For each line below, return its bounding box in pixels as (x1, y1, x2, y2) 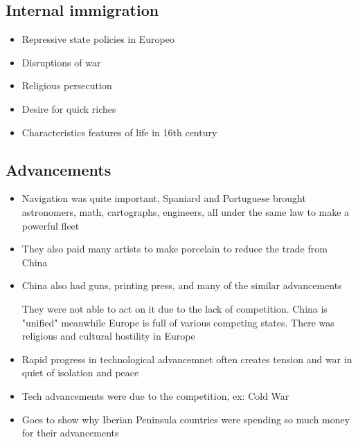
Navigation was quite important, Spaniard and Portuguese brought (21, 191, 306, 205)
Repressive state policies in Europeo (21, 32, 174, 46)
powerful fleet (21, 218, 80, 232)
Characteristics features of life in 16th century (21, 125, 217, 139)
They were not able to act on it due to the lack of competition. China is (21, 301, 328, 315)
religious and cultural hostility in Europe (21, 329, 195, 343)
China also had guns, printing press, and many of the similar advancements (21, 278, 342, 293)
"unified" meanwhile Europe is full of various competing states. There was (21, 315, 334, 329)
